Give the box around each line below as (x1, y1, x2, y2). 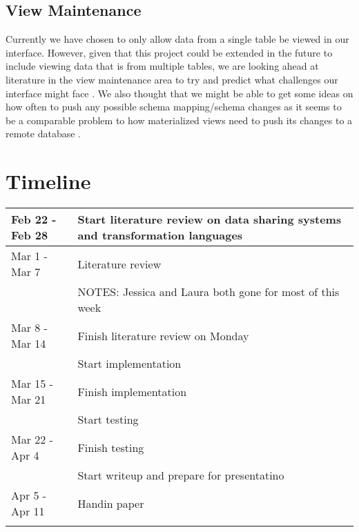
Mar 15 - (11, 375, 53, 392)
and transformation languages (77, 227, 243, 244)
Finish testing (77, 439, 144, 455)
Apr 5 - (11, 487, 47, 504)
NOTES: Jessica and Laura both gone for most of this (77, 284, 340, 300)
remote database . (6, 126, 81, 141)
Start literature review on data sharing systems (77, 211, 342, 228)
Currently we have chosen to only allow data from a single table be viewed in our (6, 32, 349, 46)
